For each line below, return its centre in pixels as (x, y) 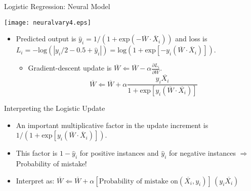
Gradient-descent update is (70, 68)
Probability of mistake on (138, 181)
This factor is (37, 153)
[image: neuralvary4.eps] (48, 22)
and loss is (191, 39)
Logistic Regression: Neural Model (57, 6)
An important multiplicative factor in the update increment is (112, 125)
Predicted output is (46, 39)
